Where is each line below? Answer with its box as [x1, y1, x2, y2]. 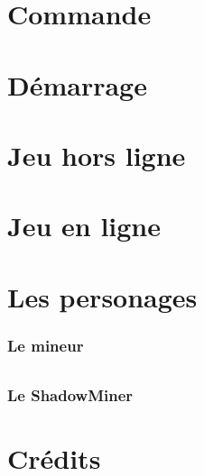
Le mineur [7, 334, 84, 356]
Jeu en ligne [7, 207, 161, 244]
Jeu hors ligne [7, 136, 186, 173]
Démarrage [7, 66, 147, 103]
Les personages [7, 278, 198, 315]
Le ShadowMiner [7, 384, 134, 407]
